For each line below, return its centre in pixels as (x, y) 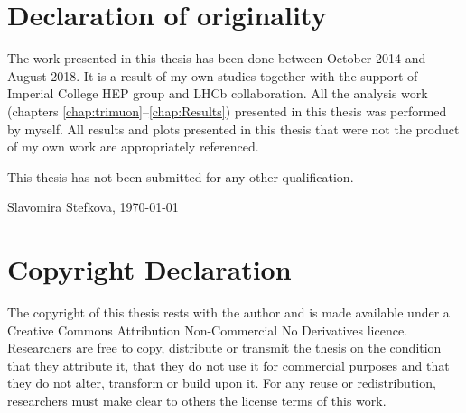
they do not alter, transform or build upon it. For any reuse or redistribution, (222, 383)
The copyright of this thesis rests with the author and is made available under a (228, 312)
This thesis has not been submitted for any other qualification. (181, 176)
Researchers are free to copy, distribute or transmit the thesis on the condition (224, 348)
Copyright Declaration (149, 269)
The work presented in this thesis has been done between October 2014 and (217, 58)
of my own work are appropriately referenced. (133, 147)
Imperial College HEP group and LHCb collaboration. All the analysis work (218, 93)
